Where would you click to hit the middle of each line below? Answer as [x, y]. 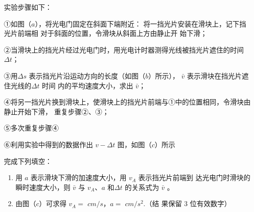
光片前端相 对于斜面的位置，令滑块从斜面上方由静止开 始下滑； [106, 33]
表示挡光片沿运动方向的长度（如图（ [87, 75]
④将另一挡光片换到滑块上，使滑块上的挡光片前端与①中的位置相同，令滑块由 [127, 102]
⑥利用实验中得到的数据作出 [48, 144]
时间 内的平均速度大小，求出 [88, 85]
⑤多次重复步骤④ [31, 128]
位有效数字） [210, 203]
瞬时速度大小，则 [43, 187]
